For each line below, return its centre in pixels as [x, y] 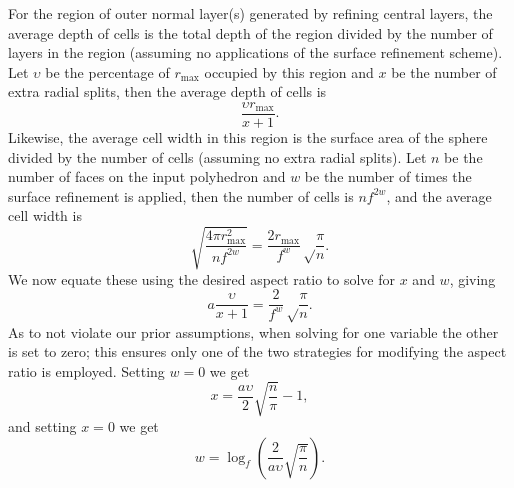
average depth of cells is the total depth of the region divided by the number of [250, 32]
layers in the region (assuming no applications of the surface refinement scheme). [255, 52]
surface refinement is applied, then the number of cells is [181, 195]
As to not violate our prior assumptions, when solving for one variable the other [253, 331]
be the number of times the [388, 176]
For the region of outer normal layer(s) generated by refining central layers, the [250, 13]
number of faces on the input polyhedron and [147, 176]
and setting [42, 425]
